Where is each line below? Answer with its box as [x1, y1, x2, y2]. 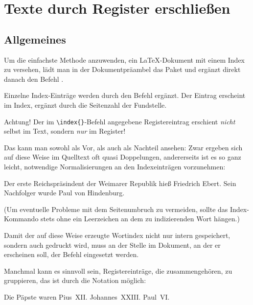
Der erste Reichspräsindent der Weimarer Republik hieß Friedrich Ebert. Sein [4, 178, 236, 188]
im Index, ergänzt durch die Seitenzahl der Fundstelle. [4, 99, 167, 110]
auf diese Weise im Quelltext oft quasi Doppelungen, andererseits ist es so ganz [4, 152, 241, 162]
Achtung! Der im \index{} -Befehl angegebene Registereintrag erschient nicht [4, 116, 235, 126]
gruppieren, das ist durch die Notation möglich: [4, 275, 146, 285]
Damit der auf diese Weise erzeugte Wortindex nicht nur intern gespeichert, [4, 230, 230, 240]
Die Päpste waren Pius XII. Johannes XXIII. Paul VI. [4, 291, 170, 302]
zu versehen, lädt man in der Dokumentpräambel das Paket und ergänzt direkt [4, 64, 241, 74]
